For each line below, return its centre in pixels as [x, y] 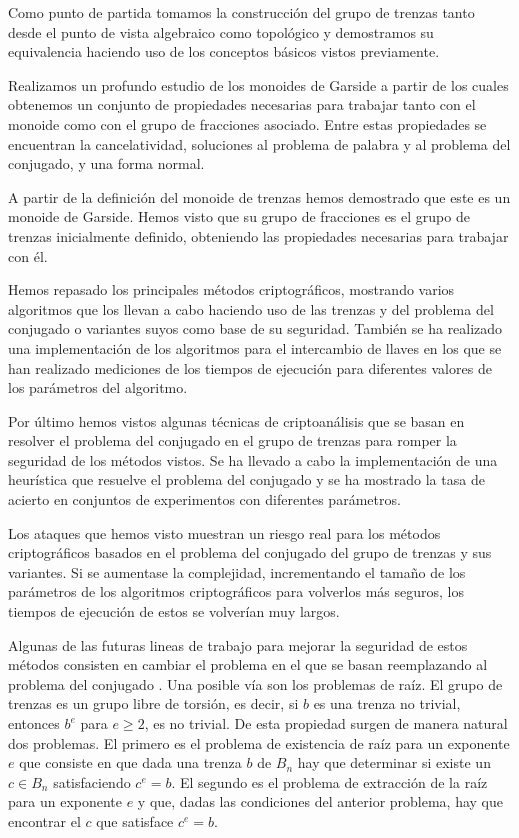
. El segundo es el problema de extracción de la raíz [329, 781]
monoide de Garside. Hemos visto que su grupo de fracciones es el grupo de [239, 216]
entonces [34, 723]
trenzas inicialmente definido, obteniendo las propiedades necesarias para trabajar [258, 235]
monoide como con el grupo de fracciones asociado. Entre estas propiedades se [247, 123]
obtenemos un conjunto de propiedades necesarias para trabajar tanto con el [242, 104]
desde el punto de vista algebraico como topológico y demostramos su [221, 31]
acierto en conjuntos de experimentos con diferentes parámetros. [204, 499]
